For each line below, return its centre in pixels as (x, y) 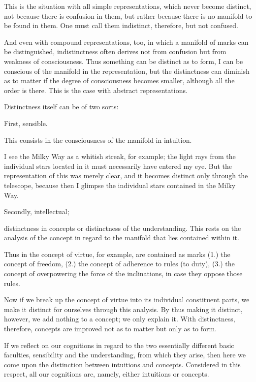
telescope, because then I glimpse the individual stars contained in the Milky (120, 185)
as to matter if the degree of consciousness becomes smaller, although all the (119, 80)
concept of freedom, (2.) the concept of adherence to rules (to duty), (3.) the (119, 264)
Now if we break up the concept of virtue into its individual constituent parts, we (127, 300)
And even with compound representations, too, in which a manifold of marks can (126, 42)
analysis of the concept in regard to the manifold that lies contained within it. (122, 238)
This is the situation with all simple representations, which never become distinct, (128, 6)
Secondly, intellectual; (37, 211)
